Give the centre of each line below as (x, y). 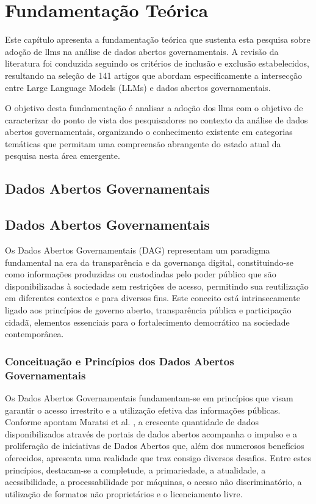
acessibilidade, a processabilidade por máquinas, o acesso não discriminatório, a (153, 482)
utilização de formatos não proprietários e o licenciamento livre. (124, 493)
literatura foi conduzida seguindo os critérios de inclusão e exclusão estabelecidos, (157, 63)
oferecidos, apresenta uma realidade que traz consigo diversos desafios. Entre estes (158, 457)
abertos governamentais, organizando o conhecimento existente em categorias (149, 132)
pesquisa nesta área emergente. (63, 155)
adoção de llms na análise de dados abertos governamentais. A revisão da (142, 51)
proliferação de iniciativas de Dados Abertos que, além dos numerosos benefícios (155, 446)
